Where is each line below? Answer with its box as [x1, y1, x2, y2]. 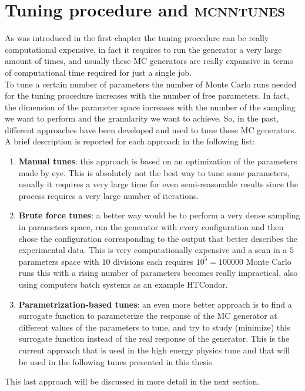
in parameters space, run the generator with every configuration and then [18, 221, 284, 233]
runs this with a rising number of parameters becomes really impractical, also [18, 267, 298, 279]
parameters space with [18, 255, 99, 267]
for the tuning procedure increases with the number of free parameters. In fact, [5, 89, 289, 102]
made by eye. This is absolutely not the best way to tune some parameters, [18, 166, 290, 178]
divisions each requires [113, 255, 194, 267]
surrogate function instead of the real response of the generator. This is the [18, 332, 290, 345]
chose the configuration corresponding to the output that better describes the [18, 232, 297, 244]
